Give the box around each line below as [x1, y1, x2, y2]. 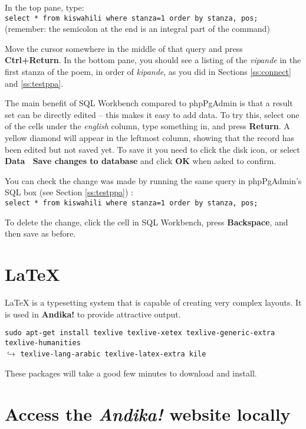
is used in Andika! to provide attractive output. [5, 307, 181, 320]
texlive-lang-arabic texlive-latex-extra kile [20, 350, 206, 359]
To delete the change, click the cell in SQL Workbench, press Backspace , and [5, 215, 288, 228]
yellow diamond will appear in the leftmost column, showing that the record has [5, 132, 295, 143]
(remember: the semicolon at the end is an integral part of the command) [5, 22, 270, 35]
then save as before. [5, 227, 76, 240]
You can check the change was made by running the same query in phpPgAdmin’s [5, 174, 302, 186]
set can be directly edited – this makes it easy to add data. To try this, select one [5, 108, 300, 120]
